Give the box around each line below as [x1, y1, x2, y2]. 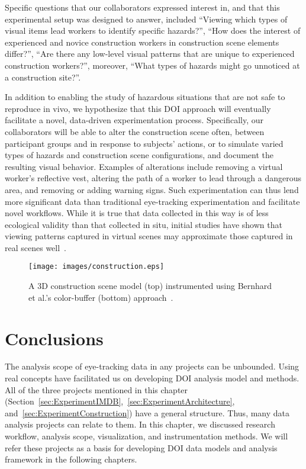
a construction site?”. [5, 70, 81, 83]
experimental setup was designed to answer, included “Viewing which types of [5, 12, 288, 25]
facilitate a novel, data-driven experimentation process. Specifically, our [5, 114, 264, 126]
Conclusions [5, 326, 104, 350]
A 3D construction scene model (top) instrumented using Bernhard [28, 280, 272, 292]
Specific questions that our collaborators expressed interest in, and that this [5, 1, 280, 13]
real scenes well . [5, 241, 67, 253]
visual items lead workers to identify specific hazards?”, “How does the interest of [5, 24, 301, 37]
